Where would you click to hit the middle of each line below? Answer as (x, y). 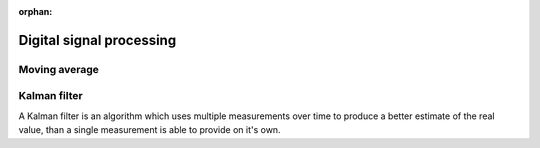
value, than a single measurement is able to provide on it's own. (149, 130)
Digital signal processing (97, 40)
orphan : (35, 11)
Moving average (59, 69)
